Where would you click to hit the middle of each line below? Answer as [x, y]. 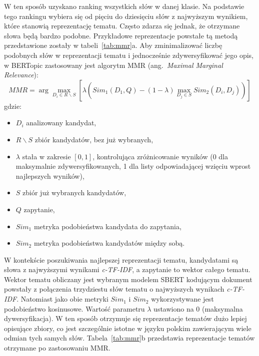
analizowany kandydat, [61, 123]
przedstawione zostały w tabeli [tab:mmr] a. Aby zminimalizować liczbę [113, 45]
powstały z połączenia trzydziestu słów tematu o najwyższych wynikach [114, 289]
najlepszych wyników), [50, 176]
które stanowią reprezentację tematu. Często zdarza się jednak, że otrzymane [122, 26]
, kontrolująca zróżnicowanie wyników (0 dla [160, 156]
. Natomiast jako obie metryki [62, 299]
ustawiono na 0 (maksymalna [198, 308]
